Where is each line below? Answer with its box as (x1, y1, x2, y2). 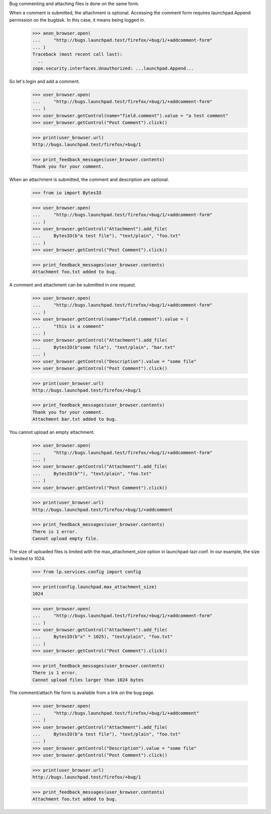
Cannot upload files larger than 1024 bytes (32, 677, 144, 683)
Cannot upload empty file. (32, 536, 99, 541)
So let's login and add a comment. (9, 78, 80, 84)
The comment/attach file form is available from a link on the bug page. (9, 690, 155, 696)
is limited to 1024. (9, 556, 46, 562)
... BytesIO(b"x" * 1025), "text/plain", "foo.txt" (32, 634, 173, 639)
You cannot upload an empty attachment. (9, 429, 95, 435)
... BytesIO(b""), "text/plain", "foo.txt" (32, 470, 152, 476)
